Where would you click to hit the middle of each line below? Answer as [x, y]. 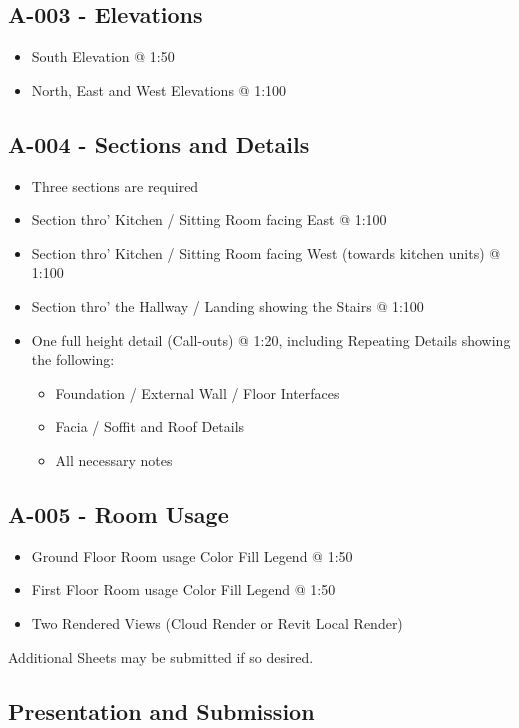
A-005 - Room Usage [118, 513]
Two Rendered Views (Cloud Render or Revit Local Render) [217, 622]
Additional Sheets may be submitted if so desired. [161, 656]
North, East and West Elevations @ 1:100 [159, 89]
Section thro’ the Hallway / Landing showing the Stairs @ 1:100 [227, 305]
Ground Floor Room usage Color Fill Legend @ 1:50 [192, 555]
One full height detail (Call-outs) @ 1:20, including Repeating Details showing [271, 339]
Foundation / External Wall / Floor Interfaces [197, 392]
